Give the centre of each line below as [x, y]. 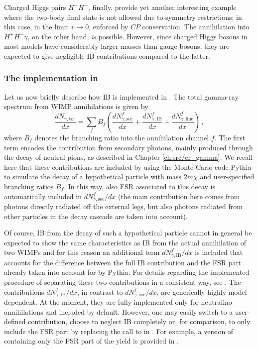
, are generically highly [192, 291]
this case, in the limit [37, 27]
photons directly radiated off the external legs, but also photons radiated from [123, 206]
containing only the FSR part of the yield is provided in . [91, 341]
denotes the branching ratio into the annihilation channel [122, 137]
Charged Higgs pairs [35, 7]
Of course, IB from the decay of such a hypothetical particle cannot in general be [128, 233]
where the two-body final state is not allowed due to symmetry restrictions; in [123, 17]
